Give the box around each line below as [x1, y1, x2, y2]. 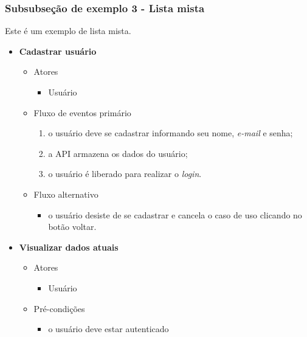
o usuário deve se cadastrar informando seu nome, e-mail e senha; [48, 127, 293, 139]
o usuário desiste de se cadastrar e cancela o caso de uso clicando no [48, 208, 302, 221]
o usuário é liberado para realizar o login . [48, 167, 202, 180]
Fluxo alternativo [33, 187, 98, 200]
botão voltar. [48, 220, 97, 233]
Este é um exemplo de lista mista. [5, 24, 131, 37]
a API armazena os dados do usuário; [48, 147, 188, 159]
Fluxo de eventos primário [33, 106, 131, 119]
